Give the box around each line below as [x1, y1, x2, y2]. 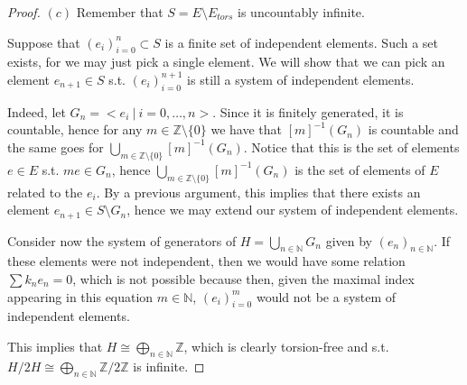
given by [325, 231, 372, 250]
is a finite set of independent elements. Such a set [164, 32, 439, 51]
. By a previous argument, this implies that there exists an [96, 182, 421, 201]
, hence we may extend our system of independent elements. [126, 200, 459, 219]
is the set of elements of [294, 160, 425, 179]
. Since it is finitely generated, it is [212, 102, 404, 121]
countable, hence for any [7, 120, 143, 139]
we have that [210, 120, 282, 139]
